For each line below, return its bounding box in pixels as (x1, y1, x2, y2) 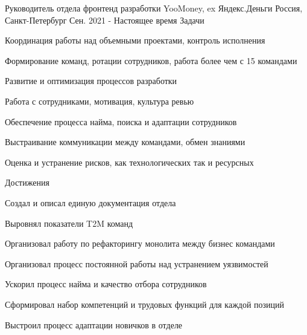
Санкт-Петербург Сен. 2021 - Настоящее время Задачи (5, 13, 204, 26)
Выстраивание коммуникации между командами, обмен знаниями (5, 135, 245, 148)
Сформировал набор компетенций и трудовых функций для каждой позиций (5, 298, 285, 310)
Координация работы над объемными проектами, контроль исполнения (5, 34, 265, 47)
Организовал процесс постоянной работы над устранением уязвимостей (5, 257, 268, 270)
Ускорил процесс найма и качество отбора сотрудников (5, 278, 207, 290)
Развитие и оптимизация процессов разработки (5, 74, 177, 87)
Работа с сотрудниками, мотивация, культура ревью (5, 94, 194, 107)
